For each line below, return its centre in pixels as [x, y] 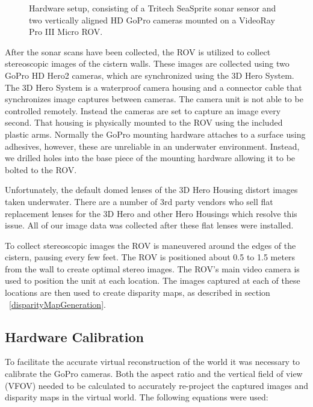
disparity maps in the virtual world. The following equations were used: [137, 397]
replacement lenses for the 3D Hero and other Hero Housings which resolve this [151, 213]
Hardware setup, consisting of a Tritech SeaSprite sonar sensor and [153, 8]
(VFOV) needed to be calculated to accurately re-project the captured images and [157, 385]
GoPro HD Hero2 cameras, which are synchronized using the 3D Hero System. [150, 75]
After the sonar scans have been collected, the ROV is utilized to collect [138, 51]
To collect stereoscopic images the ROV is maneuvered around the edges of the [150, 245]
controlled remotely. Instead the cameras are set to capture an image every [143, 110]
